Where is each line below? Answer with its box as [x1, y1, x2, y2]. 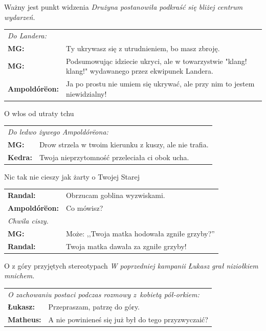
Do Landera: [8, 30, 47, 40]
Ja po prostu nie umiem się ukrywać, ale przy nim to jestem [65, 78, 255, 89]
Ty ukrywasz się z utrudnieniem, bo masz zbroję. [65, 42, 220, 53]
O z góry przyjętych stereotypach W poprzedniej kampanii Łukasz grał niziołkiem [4, 260, 258, 271]
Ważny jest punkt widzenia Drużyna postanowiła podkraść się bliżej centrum [4, 2, 243, 12]
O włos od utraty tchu [4, 107, 74, 118]
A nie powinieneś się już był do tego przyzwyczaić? [48, 314, 208, 325]
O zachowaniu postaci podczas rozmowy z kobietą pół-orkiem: [8, 289, 199, 299]
